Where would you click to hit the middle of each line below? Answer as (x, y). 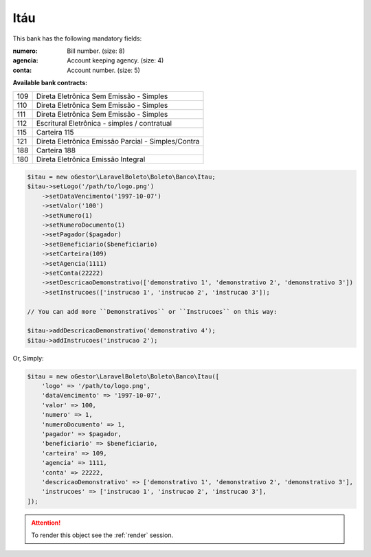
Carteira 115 (55, 132)
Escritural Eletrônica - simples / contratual (104, 123)
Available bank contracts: (50, 83)
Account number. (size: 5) (103, 70)
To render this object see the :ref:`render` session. (102, 535)
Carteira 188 (56, 150)
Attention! (46, 523)
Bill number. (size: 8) (96, 51)
